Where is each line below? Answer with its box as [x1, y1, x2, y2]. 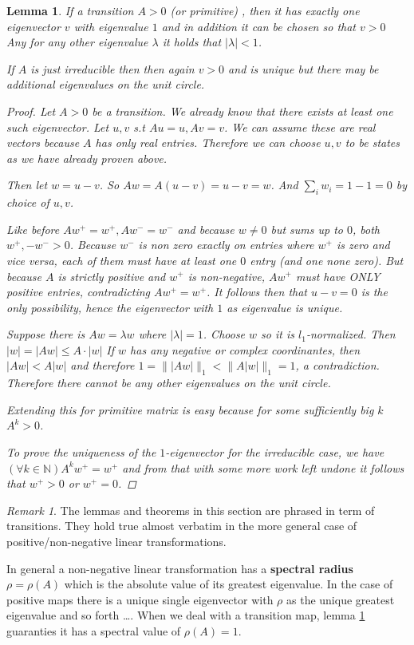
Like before [6, 220, 60, 237]
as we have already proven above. [6, 149, 168, 166]
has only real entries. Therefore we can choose [95, 134, 321, 151]
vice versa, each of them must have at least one [6, 251, 237, 268]
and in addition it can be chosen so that [161, 18, 356, 34]
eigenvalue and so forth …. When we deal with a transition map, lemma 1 [6, 607, 365, 623]
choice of [6, 194, 49, 211]
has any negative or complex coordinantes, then [130, 341, 361, 358]
